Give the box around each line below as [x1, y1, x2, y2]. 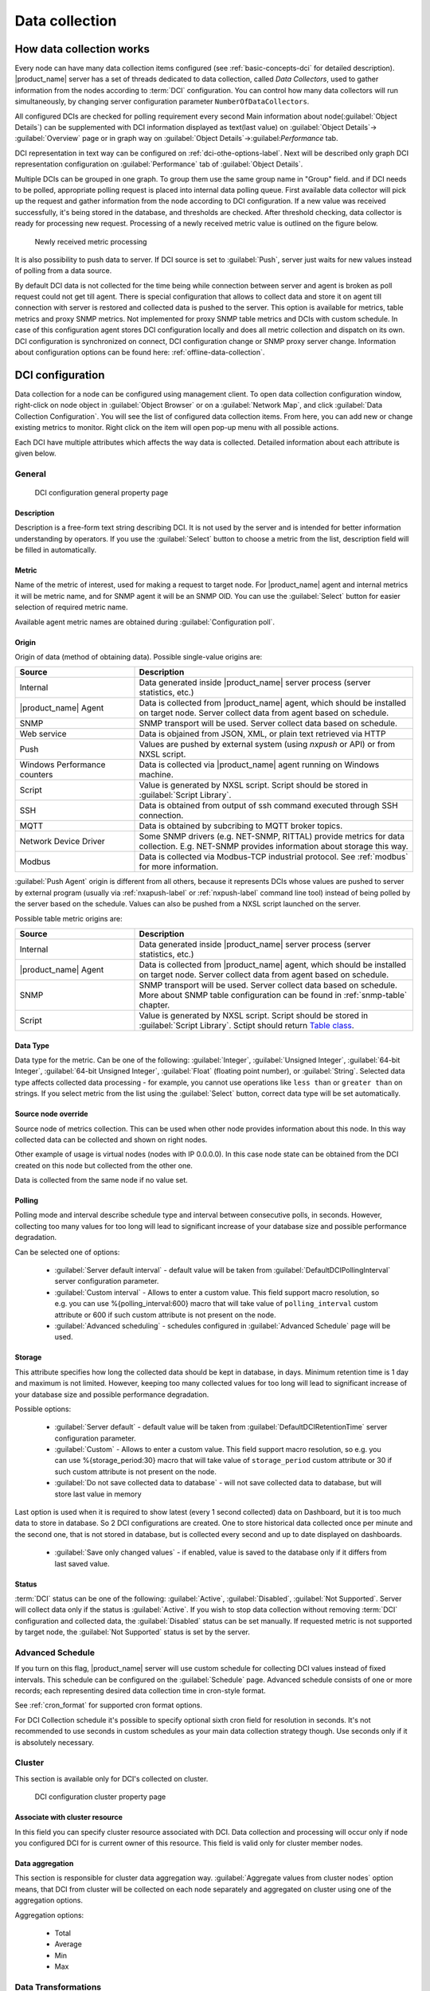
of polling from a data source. [14, 266, 112, 276]
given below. [14, 448, 57, 458]
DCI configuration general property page [34, 487, 169, 497]
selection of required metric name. [14, 602, 128, 612]
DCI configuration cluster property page [34, 1792, 166, 1801]
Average [54, 1939, 83, 1949]
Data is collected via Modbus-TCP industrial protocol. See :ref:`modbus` [139, 851, 408, 863]
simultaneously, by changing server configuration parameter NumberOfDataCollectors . [14, 96, 310, 107]
